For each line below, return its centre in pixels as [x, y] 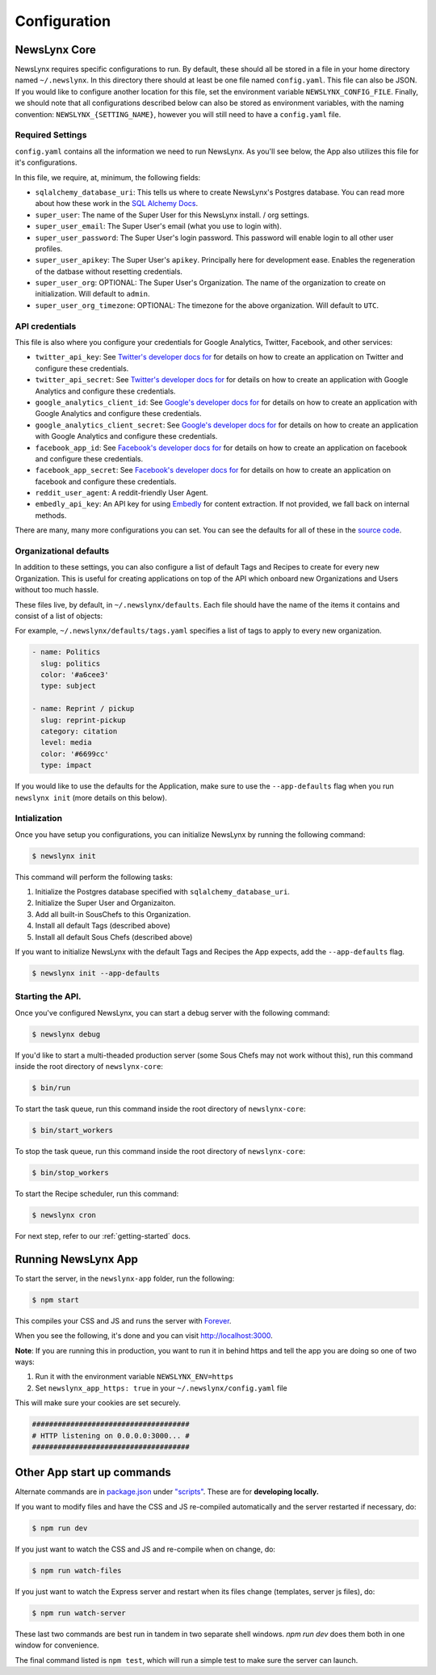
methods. [51, 515]
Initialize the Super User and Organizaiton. [105, 903]
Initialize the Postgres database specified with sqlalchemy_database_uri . [163, 892]
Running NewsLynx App [77, 1259]
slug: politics [71, 663]
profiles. [49, 248]
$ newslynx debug [66, 1034]
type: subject [69, 686]
